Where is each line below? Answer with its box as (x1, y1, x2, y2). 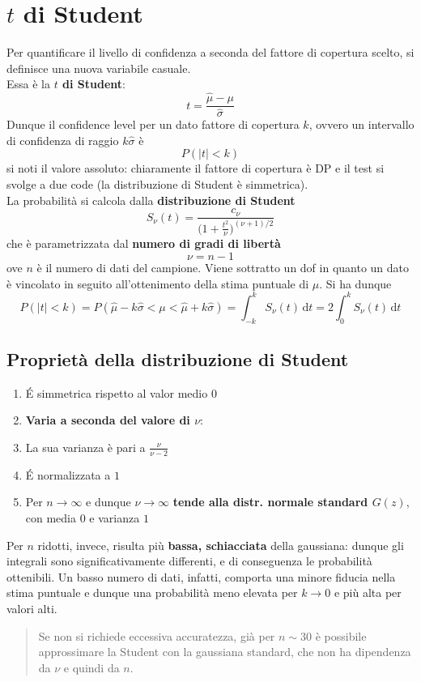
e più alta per (334, 584, 402, 601)
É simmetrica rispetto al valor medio (25, 384, 208, 401)
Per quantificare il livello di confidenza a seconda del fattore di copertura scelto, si (6, 44, 415, 61)
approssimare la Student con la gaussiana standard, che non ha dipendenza (38, 643, 411, 660)
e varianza (89, 509, 140, 526)
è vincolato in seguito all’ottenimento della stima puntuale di (6, 275, 309, 292)
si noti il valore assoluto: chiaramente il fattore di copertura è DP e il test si (6, 160, 385, 177)
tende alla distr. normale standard (172, 493, 368, 510)
